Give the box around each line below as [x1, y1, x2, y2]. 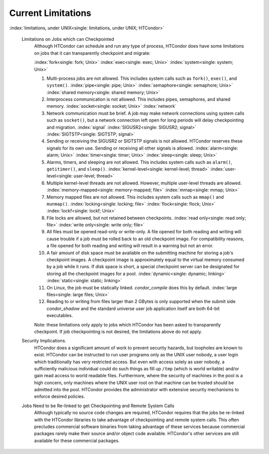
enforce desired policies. [34, 394, 85, 400]
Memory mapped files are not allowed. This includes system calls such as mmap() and [46, 194, 224, 200]
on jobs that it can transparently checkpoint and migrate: [34, 50, 150, 56]
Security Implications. [21, 338, 67, 344]
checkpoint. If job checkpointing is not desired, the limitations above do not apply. [34, 328, 203, 334]
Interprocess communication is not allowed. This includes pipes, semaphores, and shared [46, 96, 231, 102]
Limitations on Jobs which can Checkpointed [21, 36, 115, 42]
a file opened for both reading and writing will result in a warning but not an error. [46, 243, 214, 249]
